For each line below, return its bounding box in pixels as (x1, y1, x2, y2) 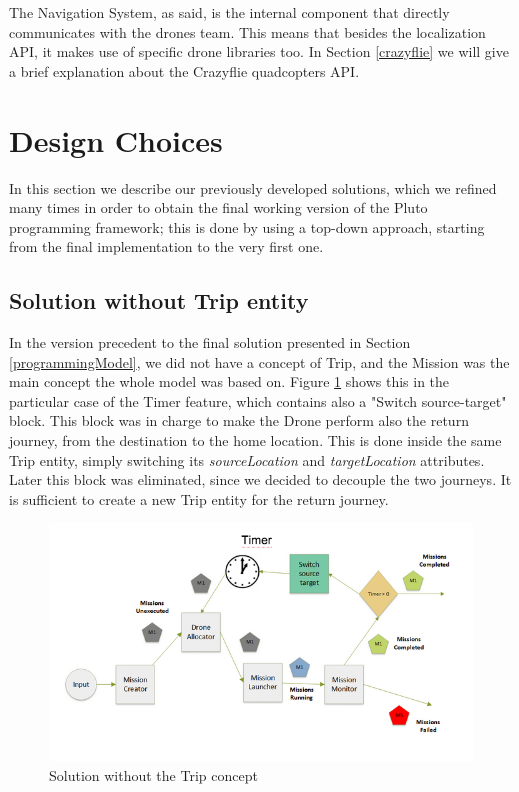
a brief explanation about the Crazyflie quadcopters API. (9, 60, 360, 81)
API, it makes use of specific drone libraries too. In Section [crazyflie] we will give (9, 41, 509, 62)
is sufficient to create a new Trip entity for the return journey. (9, 488, 389, 509)
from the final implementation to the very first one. (9, 236, 324, 257)
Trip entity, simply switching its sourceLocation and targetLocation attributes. (9, 449, 485, 470)
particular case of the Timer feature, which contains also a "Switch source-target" (9, 390, 507, 411)
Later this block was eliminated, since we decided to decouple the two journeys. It (9, 469, 512, 490)
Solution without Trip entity (9, 285, 309, 316)
